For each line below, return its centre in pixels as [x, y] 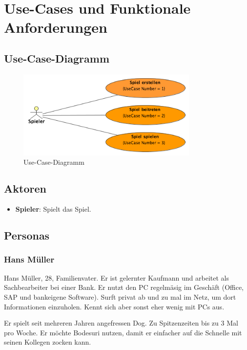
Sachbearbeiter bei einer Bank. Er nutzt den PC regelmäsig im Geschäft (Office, [124, 287]
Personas [27, 235]
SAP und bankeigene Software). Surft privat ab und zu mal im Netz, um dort [120, 296]
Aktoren [25, 188]
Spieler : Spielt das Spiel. [53, 209]
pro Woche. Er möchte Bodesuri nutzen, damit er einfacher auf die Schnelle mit [123, 332]
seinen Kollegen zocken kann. [48, 342]
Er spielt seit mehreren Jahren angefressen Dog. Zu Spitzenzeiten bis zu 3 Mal [121, 323]
